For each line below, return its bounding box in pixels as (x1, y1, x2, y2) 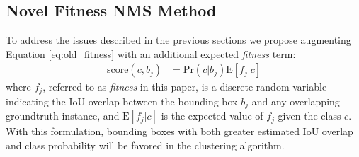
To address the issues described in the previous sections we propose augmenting (6, 33, 351, 47)
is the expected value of (161, 108, 263, 123)
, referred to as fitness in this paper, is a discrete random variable (42, 79, 327, 94)
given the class (278, 108, 341, 123)
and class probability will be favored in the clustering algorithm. (6, 137, 285, 152)
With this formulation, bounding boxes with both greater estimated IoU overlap (6, 124, 353, 139)
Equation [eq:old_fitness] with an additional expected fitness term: (6, 46, 296, 61)
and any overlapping (251, 93, 340, 108)
